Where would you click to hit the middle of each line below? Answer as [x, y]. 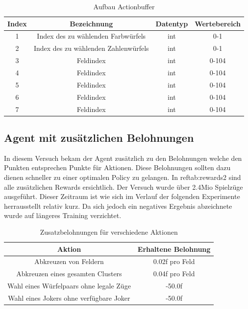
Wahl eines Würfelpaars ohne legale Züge [69, 286]
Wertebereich [218, 23]
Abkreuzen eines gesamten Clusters [69, 274]
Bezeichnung [91, 23]
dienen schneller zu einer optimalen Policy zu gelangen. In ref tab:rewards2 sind [123, 177]
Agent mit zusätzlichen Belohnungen [99, 137]
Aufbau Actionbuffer [124, 6]
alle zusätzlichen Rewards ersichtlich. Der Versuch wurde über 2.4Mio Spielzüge [124, 187]
